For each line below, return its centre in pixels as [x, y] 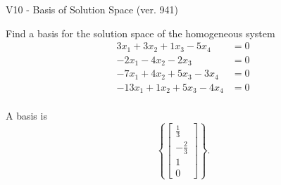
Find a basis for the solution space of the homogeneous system [140, 33]
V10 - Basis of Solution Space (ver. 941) [92, 9]
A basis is [26, 116]
